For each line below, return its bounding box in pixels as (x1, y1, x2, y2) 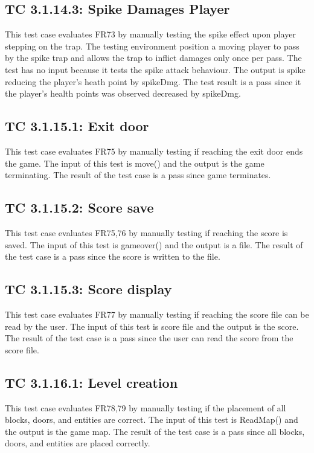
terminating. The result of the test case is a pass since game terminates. (5, 169, 271, 181)
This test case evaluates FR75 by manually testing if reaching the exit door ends (5, 144, 303, 157)
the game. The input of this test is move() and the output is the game (5, 156, 264, 169)
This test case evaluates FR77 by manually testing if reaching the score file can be (5, 307, 309, 320)
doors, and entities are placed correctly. (5, 437, 150, 449)
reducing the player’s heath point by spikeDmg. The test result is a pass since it (5, 75, 301, 88)
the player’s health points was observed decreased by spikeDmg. (5, 87, 241, 100)
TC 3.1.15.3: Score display (5, 280, 172, 298)
